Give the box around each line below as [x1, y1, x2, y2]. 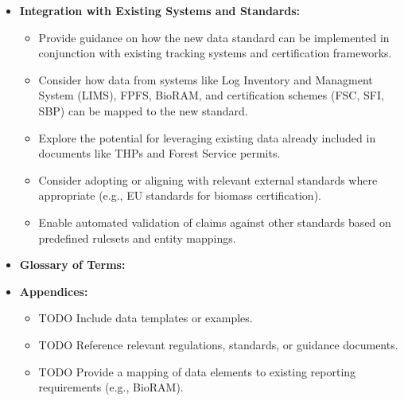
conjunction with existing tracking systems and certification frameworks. [38, 45, 392, 61]
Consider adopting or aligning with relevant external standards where [38, 171, 378, 188]
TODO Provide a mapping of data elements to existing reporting [38, 363, 356, 380]
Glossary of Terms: [19, 256, 126, 273]
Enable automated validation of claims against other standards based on [38, 213, 391, 230]
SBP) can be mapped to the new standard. [38, 102, 248, 119]
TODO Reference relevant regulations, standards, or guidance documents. [38, 336, 398, 352]
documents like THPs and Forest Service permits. [38, 145, 281, 162]
